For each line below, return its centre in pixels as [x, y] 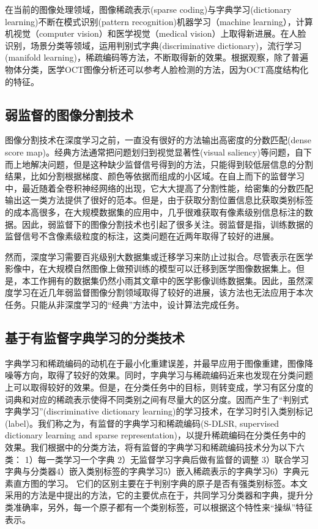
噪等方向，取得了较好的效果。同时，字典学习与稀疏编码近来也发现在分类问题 [159, 375]
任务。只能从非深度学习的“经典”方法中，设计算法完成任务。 [125, 305]
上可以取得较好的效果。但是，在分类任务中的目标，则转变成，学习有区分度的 [159, 387]
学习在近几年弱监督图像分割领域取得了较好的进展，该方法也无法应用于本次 [163, 292]
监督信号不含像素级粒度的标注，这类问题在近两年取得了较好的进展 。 [142, 236]
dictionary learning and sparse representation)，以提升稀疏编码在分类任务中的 [156, 435]
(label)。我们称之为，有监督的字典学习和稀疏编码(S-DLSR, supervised [142, 423]
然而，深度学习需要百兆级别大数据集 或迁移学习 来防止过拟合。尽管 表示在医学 [159, 256]
